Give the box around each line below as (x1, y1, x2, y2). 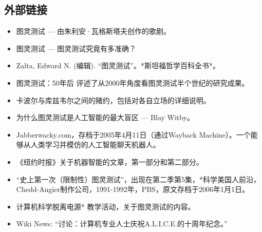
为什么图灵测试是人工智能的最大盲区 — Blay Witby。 (16, 112, 195, 123)
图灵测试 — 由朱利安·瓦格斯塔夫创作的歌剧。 (16, 26, 171, 36)
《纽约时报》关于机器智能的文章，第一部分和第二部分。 (16, 156, 203, 167)
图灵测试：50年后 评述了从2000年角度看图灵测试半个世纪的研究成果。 (16, 77, 249, 88)
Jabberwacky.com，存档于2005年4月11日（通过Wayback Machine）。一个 (16, 129, 251, 140)
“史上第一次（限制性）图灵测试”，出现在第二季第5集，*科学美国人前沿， (16, 173, 261, 184)
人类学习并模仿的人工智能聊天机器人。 (30, 139, 160, 150)
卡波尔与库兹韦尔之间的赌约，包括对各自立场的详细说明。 (16, 94, 211, 105)
